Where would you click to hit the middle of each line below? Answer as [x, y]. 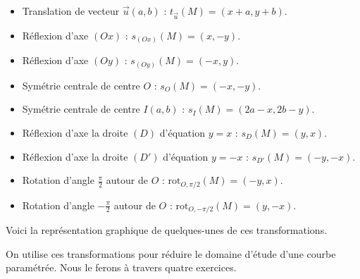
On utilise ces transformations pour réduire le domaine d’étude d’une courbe [171, 253]
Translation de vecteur [71, 11]
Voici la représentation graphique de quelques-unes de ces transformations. [167, 230]
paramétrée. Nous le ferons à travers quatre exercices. [121, 267]
